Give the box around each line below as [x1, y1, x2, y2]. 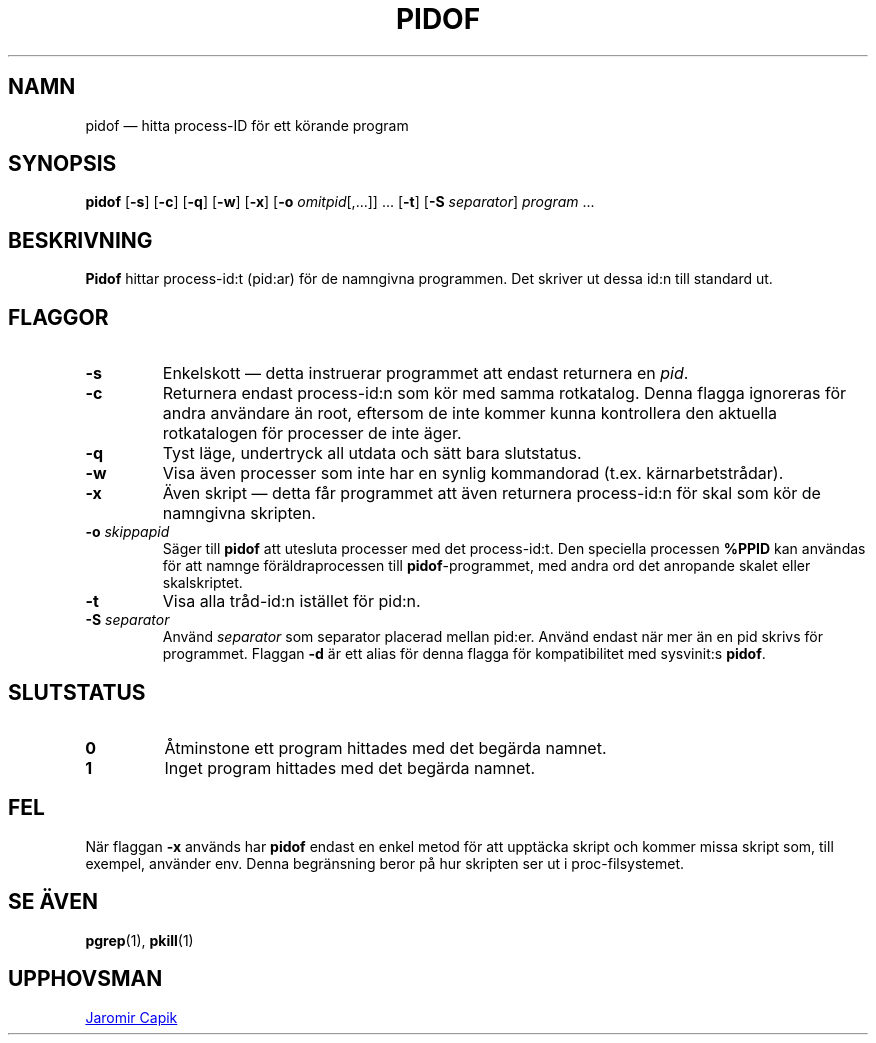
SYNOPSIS [8, 151, 117, 177]
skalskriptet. [162, 574, 243, 592]
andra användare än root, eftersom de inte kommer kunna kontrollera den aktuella [162, 403, 777, 424]
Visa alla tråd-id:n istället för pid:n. [162, 591, 421, 612]
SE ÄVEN [8, 889, 98, 915]
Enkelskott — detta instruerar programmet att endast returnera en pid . [162, 363, 689, 384]
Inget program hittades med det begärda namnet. [164, 757, 536, 778]
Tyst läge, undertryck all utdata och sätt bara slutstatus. [162, 443, 582, 464]
